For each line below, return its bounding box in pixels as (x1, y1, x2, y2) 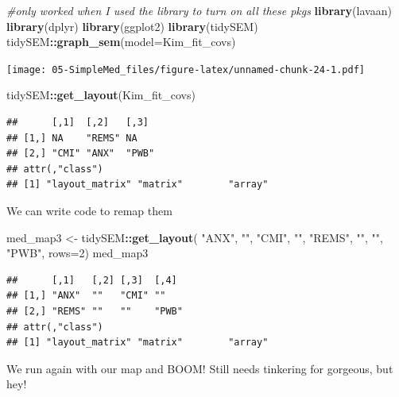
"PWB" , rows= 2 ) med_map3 (6, 245, 149, 261)
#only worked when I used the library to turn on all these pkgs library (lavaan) (6, 2, 392, 18)
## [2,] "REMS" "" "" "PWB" (6, 305, 183, 317)
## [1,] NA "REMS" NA (6, 132, 138, 144)
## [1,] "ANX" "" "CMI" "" (6, 290, 166, 302)
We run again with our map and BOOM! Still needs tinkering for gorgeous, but (6, 360, 393, 376)
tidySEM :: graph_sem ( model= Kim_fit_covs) (6, 33, 236, 50)
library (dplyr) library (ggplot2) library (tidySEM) (6, 17, 258, 34)
